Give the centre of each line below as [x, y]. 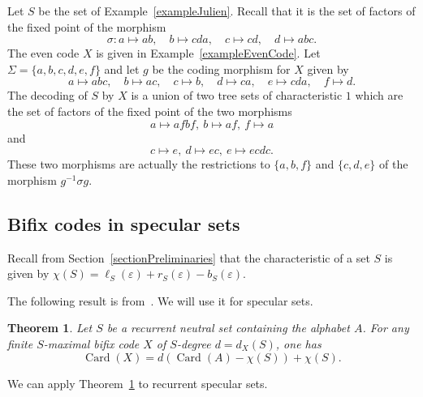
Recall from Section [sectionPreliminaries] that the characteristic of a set [189, 257]
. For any [386, 328]
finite [20, 343]
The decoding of [47, 95]
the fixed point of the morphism [87, 26]
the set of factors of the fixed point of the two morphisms [150, 111]
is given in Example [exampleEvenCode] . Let [208, 53]
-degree [194, 343]
